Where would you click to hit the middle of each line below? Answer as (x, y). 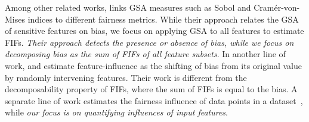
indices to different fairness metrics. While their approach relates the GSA (163, 19)
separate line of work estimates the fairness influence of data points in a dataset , (154, 100)
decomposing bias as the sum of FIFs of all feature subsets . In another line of (145, 54)
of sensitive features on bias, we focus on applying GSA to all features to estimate (154, 31)
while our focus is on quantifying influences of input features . (117, 112)
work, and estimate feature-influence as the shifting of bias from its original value (153, 65)
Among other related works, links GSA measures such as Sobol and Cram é (141, 7)
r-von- (289, 7)
